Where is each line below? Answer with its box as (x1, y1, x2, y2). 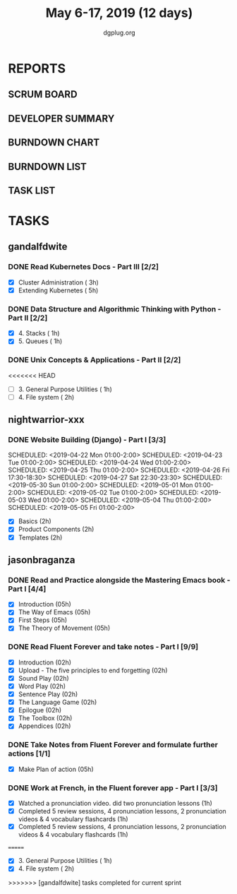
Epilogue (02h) (18, 706, 62, 715)
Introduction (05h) (18, 600, 71, 609)
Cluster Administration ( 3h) (18, 278, 99, 287)
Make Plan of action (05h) (18, 765, 94, 773)
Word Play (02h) (18, 682, 66, 691)
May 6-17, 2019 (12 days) (45, 5, 193, 21)
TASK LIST (8, 184, 56, 196)
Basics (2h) (18, 517, 51, 525)
